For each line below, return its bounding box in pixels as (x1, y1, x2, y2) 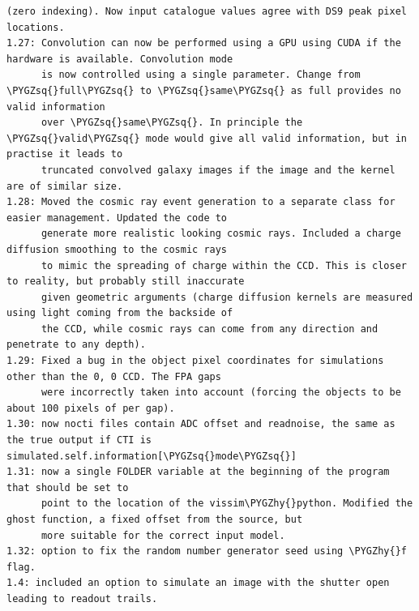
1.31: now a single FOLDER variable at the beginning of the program (6, 466, 390, 478)
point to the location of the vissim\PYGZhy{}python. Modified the (41, 498, 413, 510)
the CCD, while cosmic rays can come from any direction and (41, 323, 378, 335)
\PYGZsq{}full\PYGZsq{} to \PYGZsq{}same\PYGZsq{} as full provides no (6, 84, 401, 96)
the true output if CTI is (6, 434, 152, 446)
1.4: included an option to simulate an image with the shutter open (6, 577, 390, 589)
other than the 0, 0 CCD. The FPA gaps (6, 370, 221, 382)
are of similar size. (6, 180, 123, 192)
